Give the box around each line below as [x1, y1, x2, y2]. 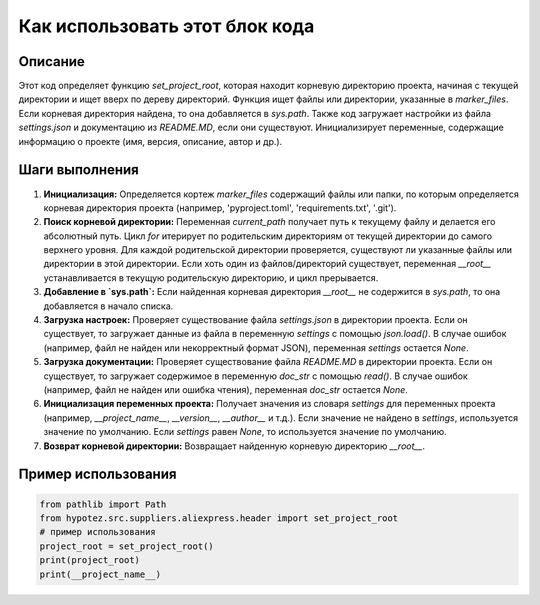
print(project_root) [39, 555, 140, 566]
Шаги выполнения [18, 161, 139, 179]
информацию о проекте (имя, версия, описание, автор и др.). [18, 135, 283, 147]
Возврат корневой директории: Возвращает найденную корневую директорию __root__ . [43, 440, 425, 452]
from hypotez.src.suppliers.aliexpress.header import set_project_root [39, 512, 399, 524]
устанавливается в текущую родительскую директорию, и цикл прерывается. [43, 271, 379, 284]
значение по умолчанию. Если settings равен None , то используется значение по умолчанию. [43, 426, 447, 438]
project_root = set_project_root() [39, 540, 214, 552]
